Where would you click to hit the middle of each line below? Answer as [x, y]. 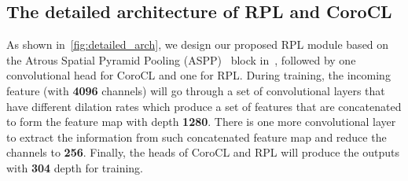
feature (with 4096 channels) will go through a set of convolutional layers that [196, 90]
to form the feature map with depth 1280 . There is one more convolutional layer [201, 122]
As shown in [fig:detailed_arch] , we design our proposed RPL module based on [198, 44]
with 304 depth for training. [75, 167]
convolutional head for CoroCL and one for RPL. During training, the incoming [198, 75]
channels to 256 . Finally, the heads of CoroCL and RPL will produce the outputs [203, 152]
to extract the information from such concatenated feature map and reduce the [197, 137]
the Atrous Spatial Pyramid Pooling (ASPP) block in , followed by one [181, 59]
